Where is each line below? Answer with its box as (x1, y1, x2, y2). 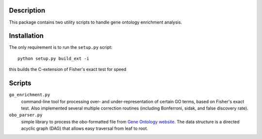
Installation (9, 32, 44, 40)
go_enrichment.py (9, 92, 50, 97)
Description (9, 6, 46, 14)
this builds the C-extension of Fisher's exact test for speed (9, 67, 127, 72)
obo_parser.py (9, 112, 43, 118)
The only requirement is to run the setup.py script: (9, 44, 113, 50)
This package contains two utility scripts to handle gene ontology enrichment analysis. (9, 19, 182, 25)
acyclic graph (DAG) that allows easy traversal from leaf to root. (21, 125, 148, 131)
